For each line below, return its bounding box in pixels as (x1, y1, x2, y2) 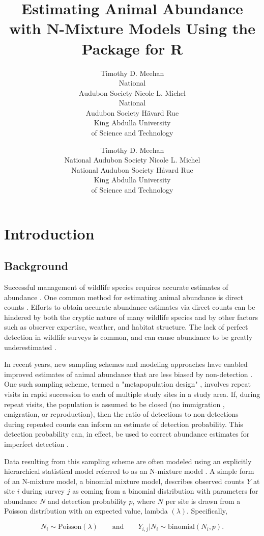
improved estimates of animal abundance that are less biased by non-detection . (4, 368, 253, 379)
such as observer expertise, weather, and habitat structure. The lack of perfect (4, 321, 248, 332)
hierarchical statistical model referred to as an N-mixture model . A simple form (4, 466, 254, 476)
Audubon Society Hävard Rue (85, 107, 179, 118)
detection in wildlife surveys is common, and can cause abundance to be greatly (4, 331, 253, 342)
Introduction (4, 223, 95, 244)
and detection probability (47, 495, 127, 506)
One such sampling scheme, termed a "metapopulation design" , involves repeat (4, 379, 251, 389)
